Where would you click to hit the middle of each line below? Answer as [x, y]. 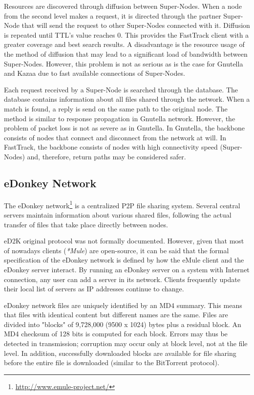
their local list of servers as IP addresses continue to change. [94, 289]
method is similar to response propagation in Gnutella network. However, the [120, 118]
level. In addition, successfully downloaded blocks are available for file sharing [120, 353]
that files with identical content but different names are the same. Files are [116, 315]
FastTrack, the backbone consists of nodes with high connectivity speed [111, 147]
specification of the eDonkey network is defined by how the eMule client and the [124, 260]
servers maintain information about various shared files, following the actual [118, 214]
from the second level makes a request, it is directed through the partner [113, 15]
